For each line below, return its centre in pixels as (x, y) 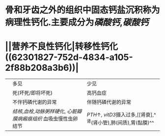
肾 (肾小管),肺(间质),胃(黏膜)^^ (120, 122)
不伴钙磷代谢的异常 (35, 102)
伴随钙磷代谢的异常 (109, 102)
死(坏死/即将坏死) (33, 93)
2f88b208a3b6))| (42, 68)
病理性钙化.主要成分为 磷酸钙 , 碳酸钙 (77, 22)
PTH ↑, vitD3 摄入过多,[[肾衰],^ (121, 114)
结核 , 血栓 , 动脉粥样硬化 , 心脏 (45, 111)
